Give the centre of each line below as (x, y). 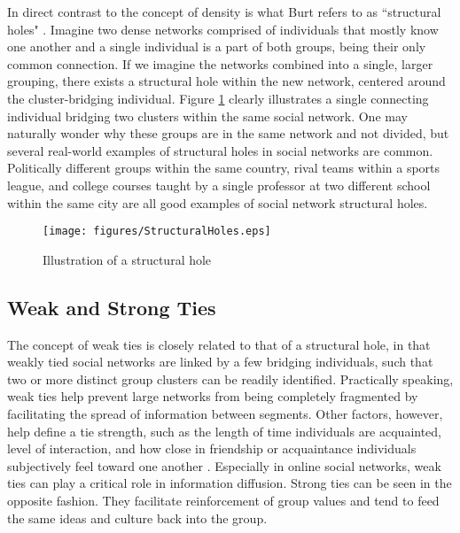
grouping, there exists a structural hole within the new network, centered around (226, 81)
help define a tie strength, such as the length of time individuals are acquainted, (225, 431)
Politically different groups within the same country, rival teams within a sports (224, 168)
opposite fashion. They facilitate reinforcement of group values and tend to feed (223, 500)
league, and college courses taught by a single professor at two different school (219, 185)
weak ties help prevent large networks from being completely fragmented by (213, 396)
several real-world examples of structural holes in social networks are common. (220, 150)
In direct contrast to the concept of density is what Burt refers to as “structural (224, 12)
